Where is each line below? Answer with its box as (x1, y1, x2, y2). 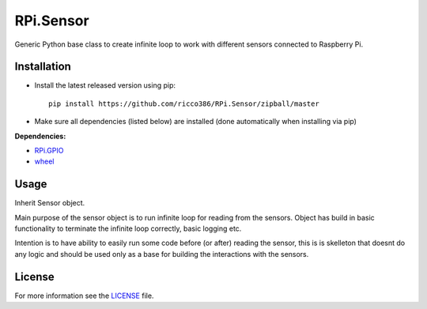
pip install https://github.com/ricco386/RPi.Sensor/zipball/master (48, 99, 319, 108)
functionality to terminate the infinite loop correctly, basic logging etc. (14, 224, 242, 233)
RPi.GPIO (34, 146, 64, 156)
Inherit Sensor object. (14, 198, 85, 208)
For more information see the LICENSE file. (14, 291, 154, 300)
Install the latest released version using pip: (34, 81, 176, 90)
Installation (14, 60, 71, 73)
